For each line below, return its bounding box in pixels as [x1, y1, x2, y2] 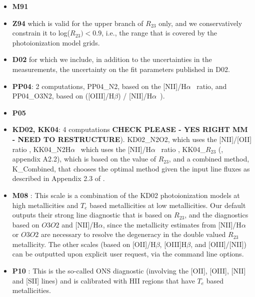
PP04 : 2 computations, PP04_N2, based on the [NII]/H [12, 80, 186, 91]
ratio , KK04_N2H [12, 143, 71, 154]
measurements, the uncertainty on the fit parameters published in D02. [12, 63, 230, 74]
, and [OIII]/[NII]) [190, 238, 246, 249]
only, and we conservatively [158, 17, 242, 28]
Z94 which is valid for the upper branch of [12, 17, 143, 28]
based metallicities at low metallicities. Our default [89, 199, 246, 210]
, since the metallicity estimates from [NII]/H [102, 219, 241, 229]
